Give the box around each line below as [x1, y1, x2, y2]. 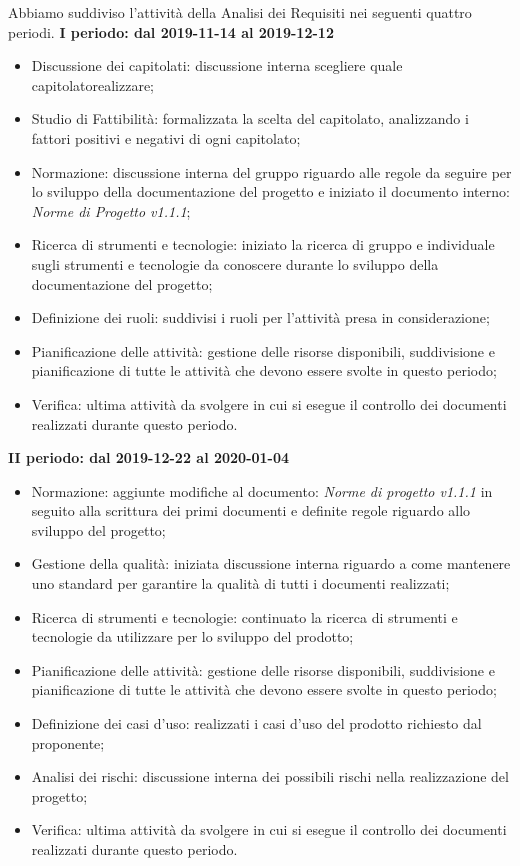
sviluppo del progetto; [31, 519, 166, 540]
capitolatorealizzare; [31, 74, 154, 95]
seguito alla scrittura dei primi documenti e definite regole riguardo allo [31, 500, 471, 521]
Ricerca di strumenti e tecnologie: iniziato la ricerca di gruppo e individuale [31, 234, 495, 255]
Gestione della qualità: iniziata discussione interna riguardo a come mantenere [31, 553, 511, 574]
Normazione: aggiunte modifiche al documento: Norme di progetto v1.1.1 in [31, 480, 493, 501]
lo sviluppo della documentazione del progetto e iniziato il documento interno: [31, 181, 510, 202]
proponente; [31, 732, 105, 753]
